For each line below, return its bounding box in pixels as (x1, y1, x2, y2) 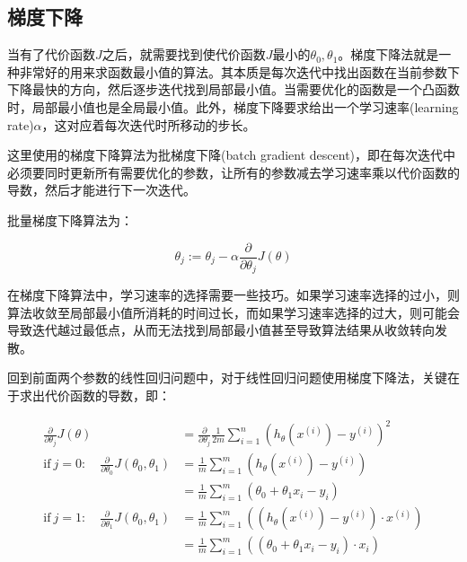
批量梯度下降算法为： (7, 210, 133, 229)
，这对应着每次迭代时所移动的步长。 (41, 115, 256, 134)
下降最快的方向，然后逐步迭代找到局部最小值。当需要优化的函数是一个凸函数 (7, 80, 460, 99)
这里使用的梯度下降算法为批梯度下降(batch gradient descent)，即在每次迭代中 (7, 145, 456, 164)
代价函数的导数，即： (44, 386, 171, 405)
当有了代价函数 (7, 45, 95, 64)
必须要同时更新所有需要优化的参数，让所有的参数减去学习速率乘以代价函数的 (7, 162, 460, 181)
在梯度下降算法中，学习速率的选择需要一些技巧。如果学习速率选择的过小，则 (7, 285, 460, 304)
